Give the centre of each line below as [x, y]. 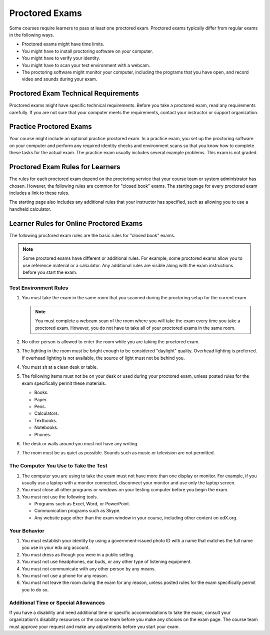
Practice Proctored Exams [50, 127]
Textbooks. [46, 420]
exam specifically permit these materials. [64, 383]
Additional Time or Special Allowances [57, 602]
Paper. [41, 399]
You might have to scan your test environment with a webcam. [86, 65]
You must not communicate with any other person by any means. [89, 568]
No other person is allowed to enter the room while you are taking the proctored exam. [111, 342]
